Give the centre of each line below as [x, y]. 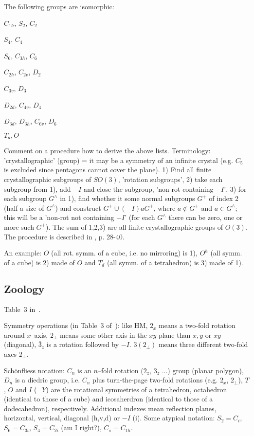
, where [164, 208]
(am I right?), [81, 427]
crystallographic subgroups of [48, 179]
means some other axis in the [103, 335]
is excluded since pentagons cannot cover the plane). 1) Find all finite [108, 170]
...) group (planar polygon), [203, 370]
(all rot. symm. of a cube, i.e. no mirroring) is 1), [124, 253]
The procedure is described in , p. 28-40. [64, 236]
